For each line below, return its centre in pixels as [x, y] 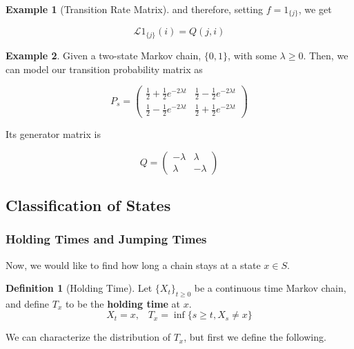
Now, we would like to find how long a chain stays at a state [133, 265]
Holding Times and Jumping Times [106, 239]
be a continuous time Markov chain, [270, 288]
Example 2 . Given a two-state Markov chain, [104, 55]
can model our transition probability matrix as [104, 69]
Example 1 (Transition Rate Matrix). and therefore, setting [134, 9]
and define [28, 303]
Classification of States [88, 205]
